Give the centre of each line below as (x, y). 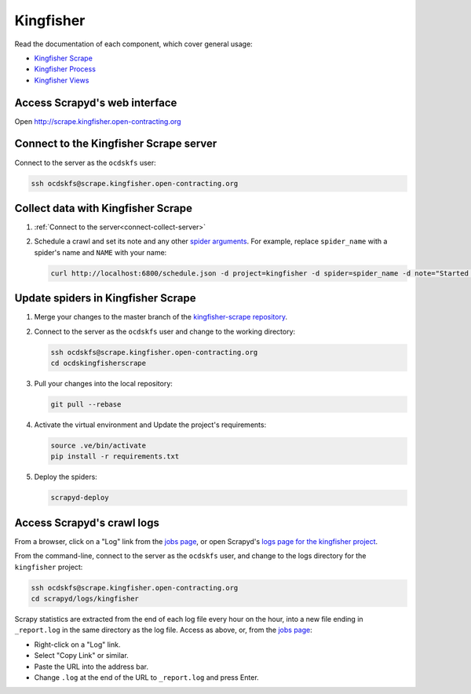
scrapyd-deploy (80, 498)
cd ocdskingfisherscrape (99, 363)
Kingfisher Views (62, 80)
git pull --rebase (86, 405)
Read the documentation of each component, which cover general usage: (133, 44)
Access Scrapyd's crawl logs (87, 522)
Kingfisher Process (65, 69)
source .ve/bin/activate (99, 445)
